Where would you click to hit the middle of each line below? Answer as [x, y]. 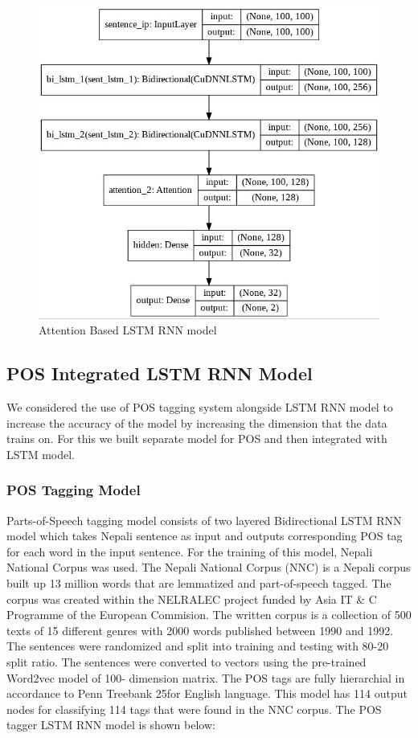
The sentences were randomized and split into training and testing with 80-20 [198, 646]
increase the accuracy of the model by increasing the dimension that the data [197, 422]
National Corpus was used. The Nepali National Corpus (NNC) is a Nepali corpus [209, 567]
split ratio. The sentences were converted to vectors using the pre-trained [186, 661]
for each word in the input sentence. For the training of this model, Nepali [190, 551]
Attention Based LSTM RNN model [128, 330]
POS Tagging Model [74, 490]
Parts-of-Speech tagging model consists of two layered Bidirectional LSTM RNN [204, 520]
